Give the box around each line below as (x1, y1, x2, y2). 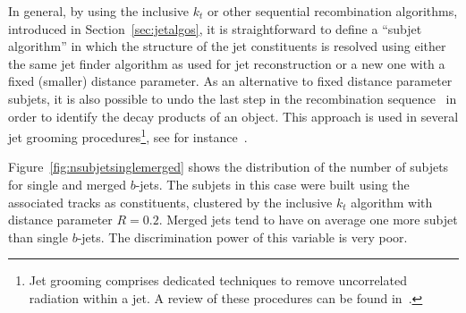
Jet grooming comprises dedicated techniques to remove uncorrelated (29, 271, 407, 290)
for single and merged (8, 175, 126, 193)
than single (8, 227, 68, 246)
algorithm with (351, 192, 433, 211)
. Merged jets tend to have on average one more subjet (158, 210, 458, 229)
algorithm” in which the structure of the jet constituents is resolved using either (8, 37, 446, 55)
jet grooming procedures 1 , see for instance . (8, 125, 248, 146)
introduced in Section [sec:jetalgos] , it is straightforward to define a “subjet (8, 19, 422, 38)
